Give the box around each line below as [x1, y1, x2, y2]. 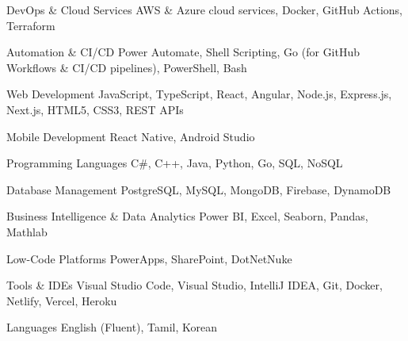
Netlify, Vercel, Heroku [6, 292, 117, 308]
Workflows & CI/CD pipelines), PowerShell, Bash [6, 59, 247, 75]
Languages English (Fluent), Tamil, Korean [6, 319, 218, 335]
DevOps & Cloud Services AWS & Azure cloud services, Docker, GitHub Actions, [6, 2, 402, 17]
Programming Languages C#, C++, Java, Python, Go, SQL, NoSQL [6, 155, 343, 171]
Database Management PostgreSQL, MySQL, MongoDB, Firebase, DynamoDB [6, 181, 391, 197]
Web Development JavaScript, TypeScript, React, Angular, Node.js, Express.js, [6, 86, 392, 102]
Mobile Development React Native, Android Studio [6, 128, 255, 144]
